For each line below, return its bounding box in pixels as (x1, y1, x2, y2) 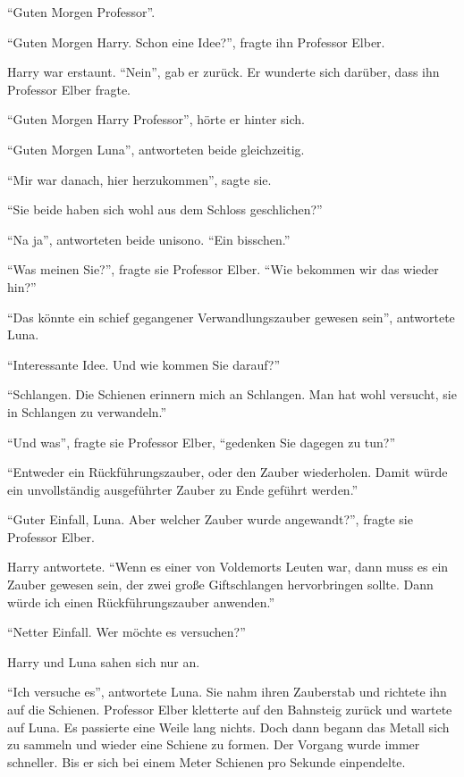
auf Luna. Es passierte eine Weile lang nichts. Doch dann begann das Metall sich (7, 717, 450, 736)
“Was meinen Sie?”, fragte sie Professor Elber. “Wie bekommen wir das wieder (7, 260, 439, 279)
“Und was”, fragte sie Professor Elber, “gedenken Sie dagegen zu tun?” (7, 432, 396, 451)
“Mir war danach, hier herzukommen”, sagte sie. (7, 170, 272, 188)
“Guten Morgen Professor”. (7, 3, 156, 21)
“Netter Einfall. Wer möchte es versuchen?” (7, 622, 246, 641)
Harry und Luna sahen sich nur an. (7, 652, 200, 671)
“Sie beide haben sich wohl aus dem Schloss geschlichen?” (7, 200, 323, 219)
